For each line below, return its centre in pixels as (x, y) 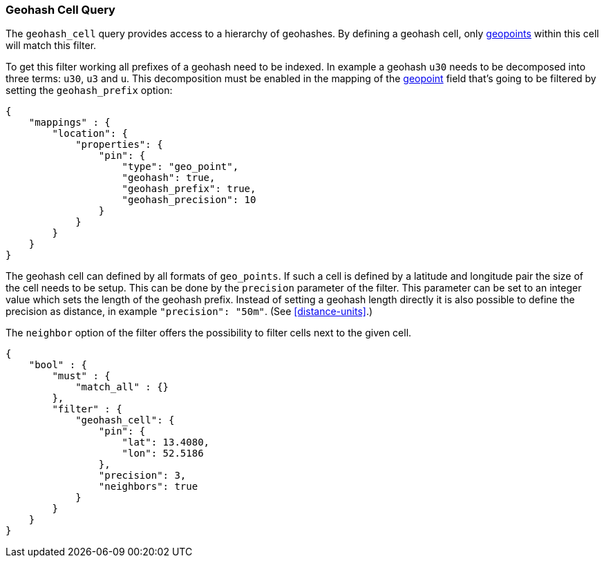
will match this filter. (51, 46)
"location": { (90, 134)
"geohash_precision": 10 (189, 200)
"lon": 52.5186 (163, 454)
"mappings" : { (69, 123)
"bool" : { (58, 365)
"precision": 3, (142, 476)
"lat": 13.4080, (166, 442)
